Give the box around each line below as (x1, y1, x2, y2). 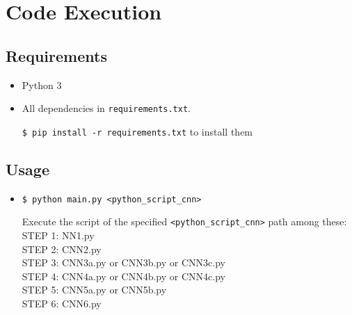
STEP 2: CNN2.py (22, 241, 102, 256)
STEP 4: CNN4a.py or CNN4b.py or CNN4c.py (22, 268, 225, 283)
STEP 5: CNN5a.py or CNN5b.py (22, 282, 167, 297)
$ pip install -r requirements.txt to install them (22, 124, 253, 138)
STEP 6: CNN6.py (22, 296, 102, 310)
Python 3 (22, 77, 62, 92)
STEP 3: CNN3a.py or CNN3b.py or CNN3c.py (22, 255, 225, 270)
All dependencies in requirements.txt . (22, 101, 191, 115)
